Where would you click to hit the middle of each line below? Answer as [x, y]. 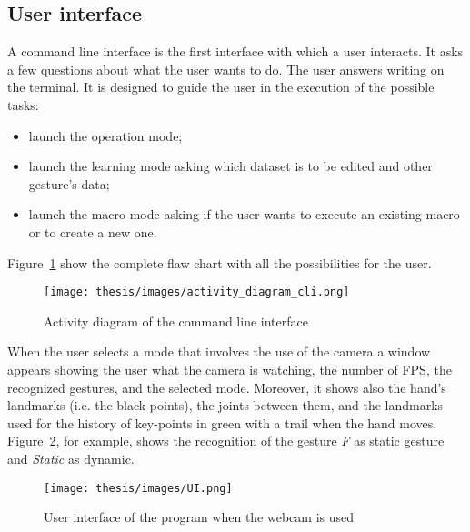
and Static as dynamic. [71, 458]
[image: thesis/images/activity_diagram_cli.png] [197, 292]
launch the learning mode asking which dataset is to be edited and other [230, 166]
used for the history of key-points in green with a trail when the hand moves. [222, 422]
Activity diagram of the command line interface [176, 321]
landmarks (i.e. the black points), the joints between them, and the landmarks [225, 405]
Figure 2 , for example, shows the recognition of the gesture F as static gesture [226, 441]
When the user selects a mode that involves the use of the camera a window [219, 351]
